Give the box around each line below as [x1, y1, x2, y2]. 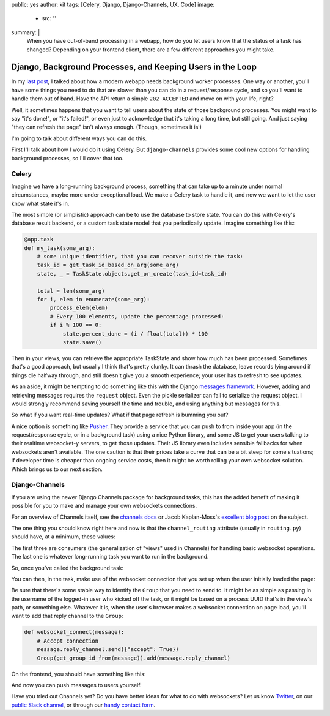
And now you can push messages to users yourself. [11, 682, 142, 688]
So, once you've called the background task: [11, 564, 124, 571]
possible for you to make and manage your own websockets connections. [11, 502, 197, 510]
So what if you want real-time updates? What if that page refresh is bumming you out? [11, 411, 229, 419]
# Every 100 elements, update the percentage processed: [50, 313, 224, 320]
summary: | [11, 28, 40, 36]
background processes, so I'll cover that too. [11, 154, 124, 162]
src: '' [42, 15, 56, 22]
